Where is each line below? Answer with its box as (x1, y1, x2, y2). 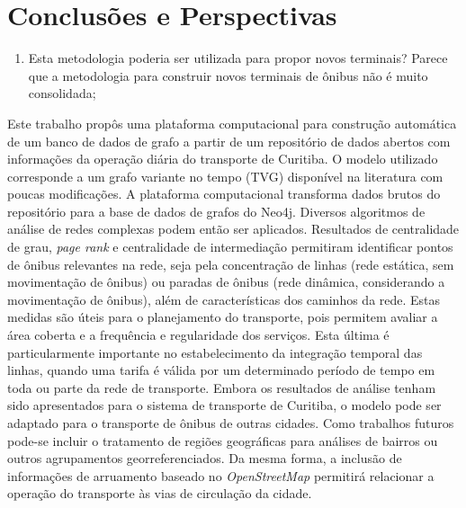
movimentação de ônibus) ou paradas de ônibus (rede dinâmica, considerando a (7, 272, 445, 291)
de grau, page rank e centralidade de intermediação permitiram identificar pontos (7, 237, 453, 256)
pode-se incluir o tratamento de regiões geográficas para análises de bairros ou (7, 431, 438, 450)
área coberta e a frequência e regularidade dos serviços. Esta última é (7, 325, 390, 344)
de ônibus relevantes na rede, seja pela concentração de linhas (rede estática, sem (7, 254, 454, 273)
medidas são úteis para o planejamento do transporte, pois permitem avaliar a (7, 307, 438, 326)
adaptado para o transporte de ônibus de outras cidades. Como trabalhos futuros (7, 414, 454, 432)
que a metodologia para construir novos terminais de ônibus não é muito (28, 66, 428, 85)
